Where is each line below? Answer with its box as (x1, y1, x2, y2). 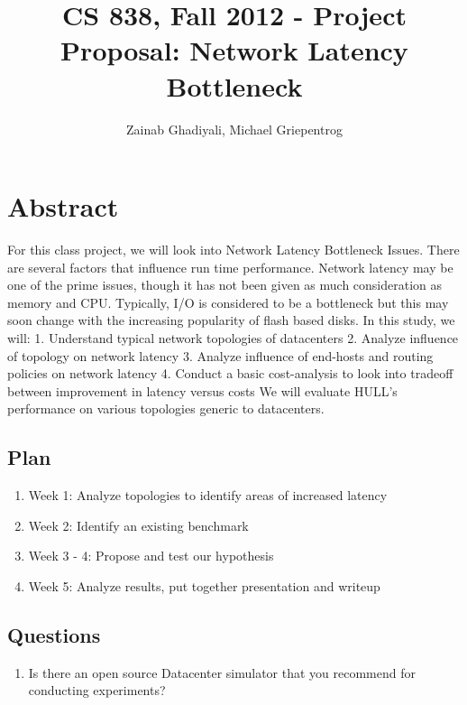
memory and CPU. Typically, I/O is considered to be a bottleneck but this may (7, 292, 449, 311)
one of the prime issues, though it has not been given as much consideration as (7, 275, 443, 294)
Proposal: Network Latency (60, 32, 408, 69)
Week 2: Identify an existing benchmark (28, 515, 249, 534)
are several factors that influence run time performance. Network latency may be (7, 257, 453, 276)
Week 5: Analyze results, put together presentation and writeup (28, 576, 380, 595)
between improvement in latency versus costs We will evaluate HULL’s (7, 381, 398, 400)
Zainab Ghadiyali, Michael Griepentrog (126, 119, 343, 138)
